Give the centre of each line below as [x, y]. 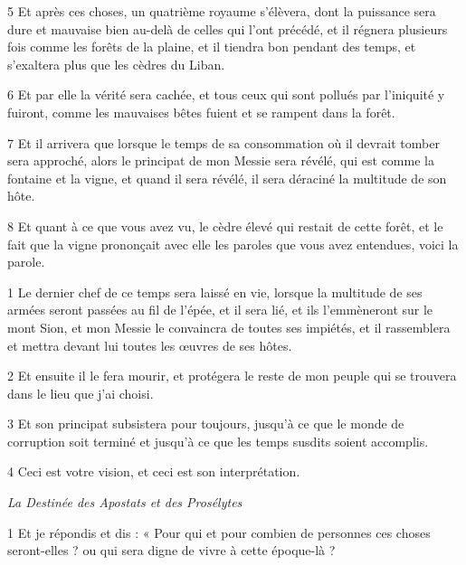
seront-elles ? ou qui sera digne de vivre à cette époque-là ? [171, 550]
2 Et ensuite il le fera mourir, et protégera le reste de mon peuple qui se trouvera [232, 376]
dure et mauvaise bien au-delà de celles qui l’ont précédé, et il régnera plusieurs [228, 28]
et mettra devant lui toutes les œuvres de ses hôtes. [150, 345]
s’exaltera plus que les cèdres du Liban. [116, 64]
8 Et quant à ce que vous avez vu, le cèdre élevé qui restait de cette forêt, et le [225, 226]
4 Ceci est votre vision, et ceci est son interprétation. [154, 471]
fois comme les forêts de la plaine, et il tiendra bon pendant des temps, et [212, 47]
